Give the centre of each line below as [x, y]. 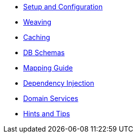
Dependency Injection [59, 83]
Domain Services [51, 98]
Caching [37, 37]
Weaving [37, 22]
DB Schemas [44, 52]
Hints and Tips [47, 114]
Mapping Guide [48, 68]
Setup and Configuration [63, 7]
